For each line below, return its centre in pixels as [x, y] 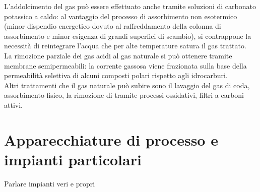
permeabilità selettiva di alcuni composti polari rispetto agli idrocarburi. [116, 75]
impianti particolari [73, 159]
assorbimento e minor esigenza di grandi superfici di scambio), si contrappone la [128, 36]
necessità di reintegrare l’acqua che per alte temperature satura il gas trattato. [125, 46]
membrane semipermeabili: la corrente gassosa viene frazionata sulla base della [125, 65]
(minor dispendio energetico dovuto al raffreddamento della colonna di [113, 26]
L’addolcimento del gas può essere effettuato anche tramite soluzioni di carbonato [130, 6]
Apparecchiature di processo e [111, 139]
